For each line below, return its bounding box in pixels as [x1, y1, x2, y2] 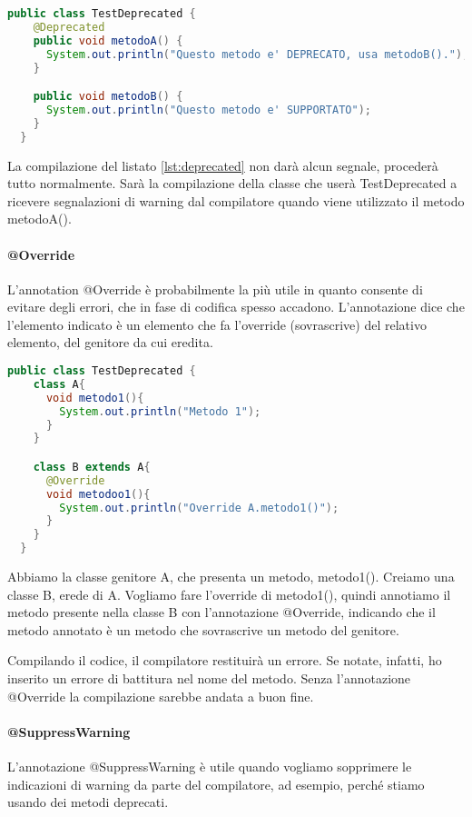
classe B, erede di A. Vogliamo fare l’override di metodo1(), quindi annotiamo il [7, 584, 451, 603]
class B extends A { [33, 460, 151, 473]
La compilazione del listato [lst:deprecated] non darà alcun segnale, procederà [7, 155, 438, 174]
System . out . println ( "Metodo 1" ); [59, 404, 261, 418]
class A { [33, 377, 85, 391]
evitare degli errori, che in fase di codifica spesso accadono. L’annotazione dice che [7, 297, 465, 316]
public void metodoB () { [33, 90, 183, 104]
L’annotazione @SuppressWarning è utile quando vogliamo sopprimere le [7, 757, 412, 776]
